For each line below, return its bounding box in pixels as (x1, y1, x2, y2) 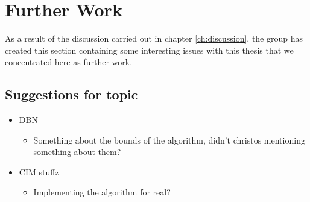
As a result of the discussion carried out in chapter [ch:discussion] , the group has (5, 32, 303, 45)
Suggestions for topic (5, 85, 138, 104)
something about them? (33, 145, 121, 158)
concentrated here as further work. (5, 55, 133, 68)
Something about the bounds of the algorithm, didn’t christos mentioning (33, 133, 305, 146)
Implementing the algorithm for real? (33, 186, 171, 198)
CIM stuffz (19, 165, 59, 178)
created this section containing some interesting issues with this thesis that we (5, 43, 294, 56)
